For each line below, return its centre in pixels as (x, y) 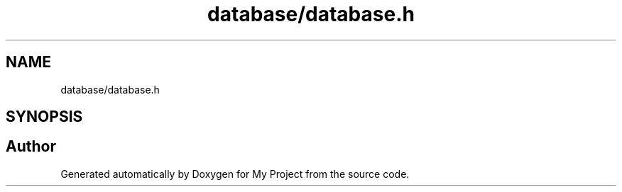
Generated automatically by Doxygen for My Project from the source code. (235, 174)
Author (31, 147)
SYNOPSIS (44, 117)
